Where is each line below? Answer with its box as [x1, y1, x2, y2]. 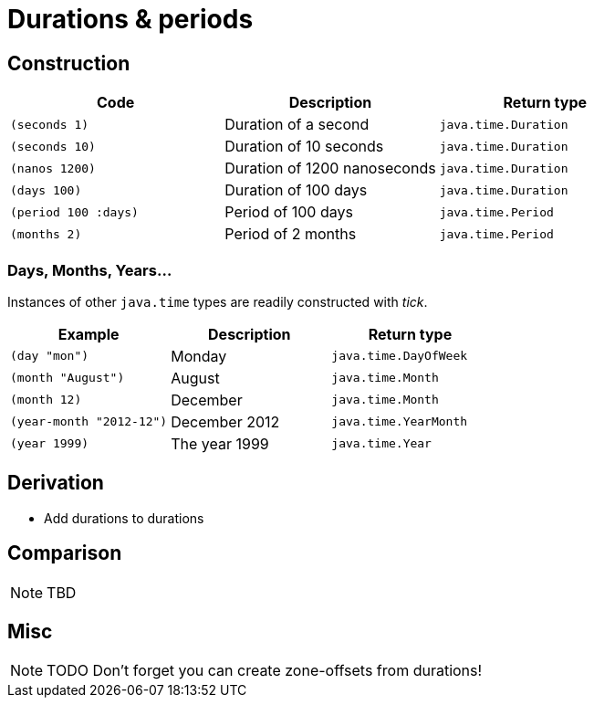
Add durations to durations [44, 510, 204, 526]
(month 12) [10, 393, 82, 407]
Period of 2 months [224, 225, 357, 244]
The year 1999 [171, 434, 269, 453]
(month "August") [10, 371, 125, 385]
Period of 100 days [224, 203, 353, 222]
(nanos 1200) [10, 161, 96, 175]
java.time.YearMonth [331, 415, 468, 429]
